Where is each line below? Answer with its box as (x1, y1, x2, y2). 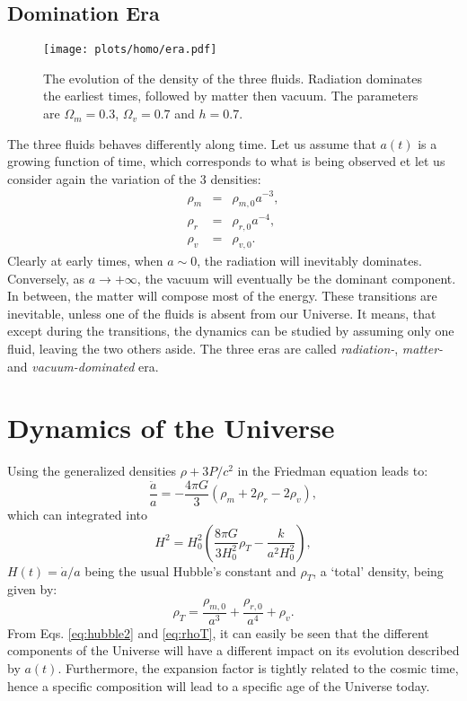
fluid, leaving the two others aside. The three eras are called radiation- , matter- (7, 339, 444, 358)
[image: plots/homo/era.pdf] (43, 43, 217, 57)
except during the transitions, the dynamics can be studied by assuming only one (7, 321, 454, 340)
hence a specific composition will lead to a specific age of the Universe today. (7, 676, 430, 695)
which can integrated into (7, 505, 147, 523)
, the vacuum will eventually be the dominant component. (137, 268, 456, 287)
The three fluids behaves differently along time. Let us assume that (7, 134, 376, 153)
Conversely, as (7, 268, 85, 287)
